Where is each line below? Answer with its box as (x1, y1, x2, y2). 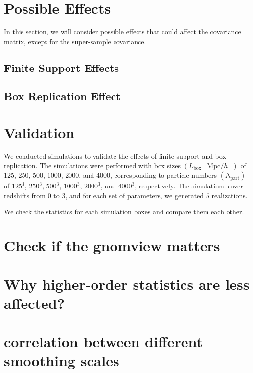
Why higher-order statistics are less (4, 274, 250, 294)
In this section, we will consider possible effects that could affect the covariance (4, 26, 241, 37)
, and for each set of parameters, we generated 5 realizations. (65, 190, 248, 200)
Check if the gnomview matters (4, 235, 220, 256)
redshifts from (4, 190, 46, 200)
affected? (4, 293, 65, 313)
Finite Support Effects (4, 60, 119, 75)
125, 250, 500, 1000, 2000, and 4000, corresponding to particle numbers (4, 170, 217, 180)
